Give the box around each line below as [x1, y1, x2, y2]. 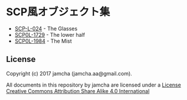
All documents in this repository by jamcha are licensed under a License [6, 81, 181, 88]
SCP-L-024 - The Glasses [14, 25, 78, 32]
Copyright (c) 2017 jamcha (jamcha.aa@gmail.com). [6, 70, 133, 77]
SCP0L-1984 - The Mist [14, 37, 72, 44]
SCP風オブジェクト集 [6, 5, 110, 19]
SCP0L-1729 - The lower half [14, 31, 86, 38]
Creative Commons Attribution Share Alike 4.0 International [6, 87, 150, 94]
